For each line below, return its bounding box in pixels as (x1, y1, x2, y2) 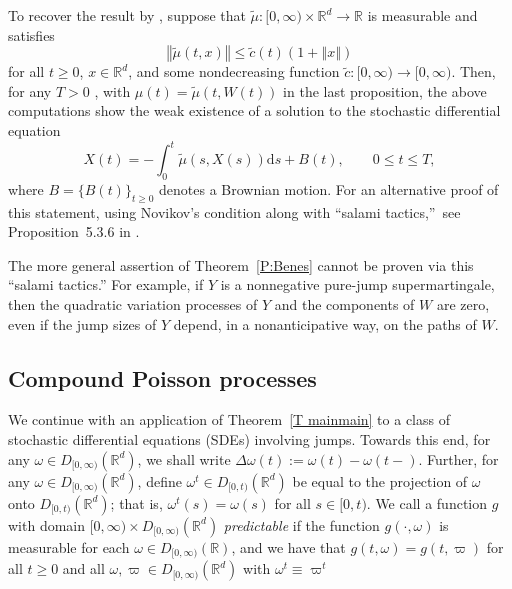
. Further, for (418, 448, 499, 469)
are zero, (436, 294, 490, 315)
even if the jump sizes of (8, 313, 157, 334)
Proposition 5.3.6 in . (8, 221, 140, 242)
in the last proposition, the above (283, 80, 487, 101)
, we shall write (137, 448, 231, 469)
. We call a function (366, 492, 488, 513)
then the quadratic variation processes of (8, 294, 258, 315)
